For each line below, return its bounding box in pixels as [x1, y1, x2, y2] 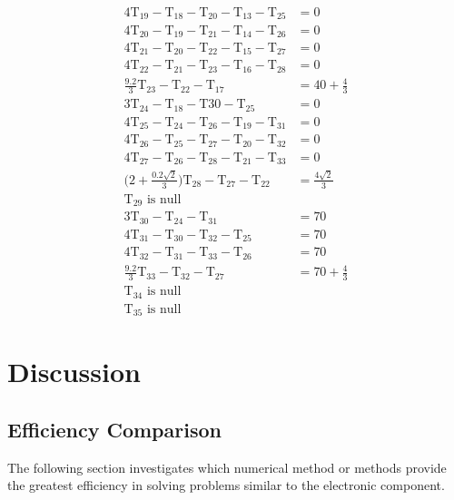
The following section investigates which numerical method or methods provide [7, 457, 447, 476]
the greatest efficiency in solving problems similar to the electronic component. [7, 475, 445, 495]
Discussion [7, 353, 141, 390]
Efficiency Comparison [7, 415, 222, 443]
